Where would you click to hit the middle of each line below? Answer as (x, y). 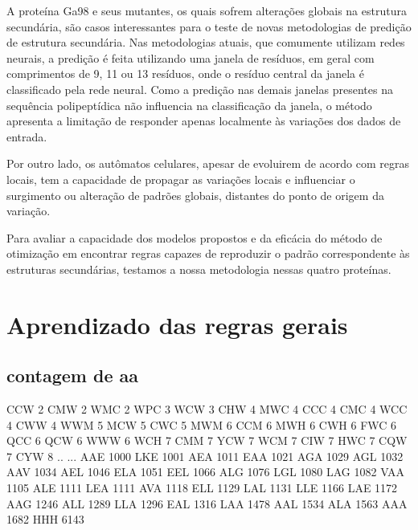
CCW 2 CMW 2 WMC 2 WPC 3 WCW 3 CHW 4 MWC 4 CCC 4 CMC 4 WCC (207, 409)
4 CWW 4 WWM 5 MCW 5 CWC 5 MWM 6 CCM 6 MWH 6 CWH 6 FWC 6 (202, 424)
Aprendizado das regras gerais (177, 324)
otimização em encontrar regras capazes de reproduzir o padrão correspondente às (208, 253)
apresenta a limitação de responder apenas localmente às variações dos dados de (204, 121)
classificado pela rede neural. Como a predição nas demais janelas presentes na (200, 89)
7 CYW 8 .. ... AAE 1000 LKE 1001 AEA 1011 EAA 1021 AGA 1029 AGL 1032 (205, 456)
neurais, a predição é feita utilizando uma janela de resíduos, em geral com (191, 57)
